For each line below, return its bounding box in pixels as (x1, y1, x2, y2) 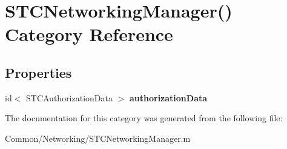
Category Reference (5, 22, 173, 46)
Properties (5, 63, 72, 81)
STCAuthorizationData (26, 91, 113, 104)
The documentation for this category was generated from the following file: (5, 112, 283, 124)
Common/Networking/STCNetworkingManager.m (5, 132, 191, 144)
